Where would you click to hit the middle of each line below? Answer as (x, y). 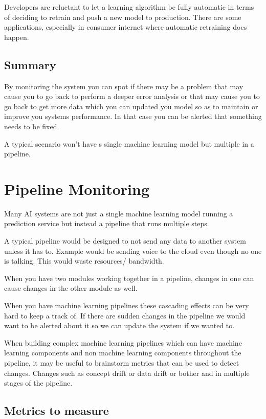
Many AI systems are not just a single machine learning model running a (119, 213)
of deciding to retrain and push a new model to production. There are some (123, 17)
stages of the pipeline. (38, 383)
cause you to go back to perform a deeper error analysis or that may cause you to (132, 96)
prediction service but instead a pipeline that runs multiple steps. (107, 223)
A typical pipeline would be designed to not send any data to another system (125, 241)
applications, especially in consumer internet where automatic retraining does (126, 27)
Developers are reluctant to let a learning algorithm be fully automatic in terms (129, 7)
